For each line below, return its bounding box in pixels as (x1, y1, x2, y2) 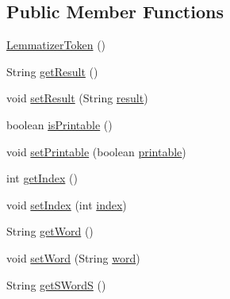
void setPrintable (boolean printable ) (6, 143, 186, 159)
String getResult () (6, 63, 98, 79)
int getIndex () (6, 170, 78, 186)
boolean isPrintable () (6, 116, 113, 132)
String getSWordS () (6, 276, 106, 293)
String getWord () (6, 223, 94, 240)
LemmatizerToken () (6, 36, 106, 53)
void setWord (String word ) (6, 249, 140, 266)
